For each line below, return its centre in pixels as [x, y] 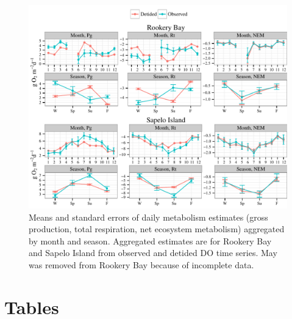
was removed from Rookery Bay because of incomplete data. [141, 264]
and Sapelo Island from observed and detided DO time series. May [153, 253]
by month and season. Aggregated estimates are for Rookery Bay [150, 240]
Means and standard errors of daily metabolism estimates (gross [148, 217]
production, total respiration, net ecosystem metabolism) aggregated [157, 229]
